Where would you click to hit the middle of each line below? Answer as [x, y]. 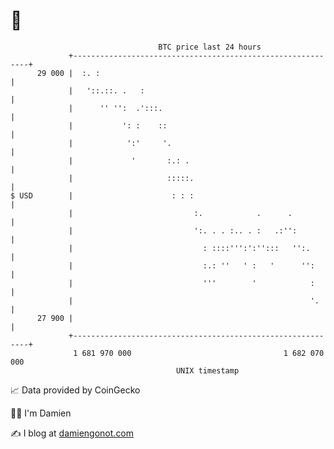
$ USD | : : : [102, 195]
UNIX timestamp [207, 370]
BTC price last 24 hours [210, 47]
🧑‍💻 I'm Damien [41, 413]
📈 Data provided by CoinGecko [75, 390]
